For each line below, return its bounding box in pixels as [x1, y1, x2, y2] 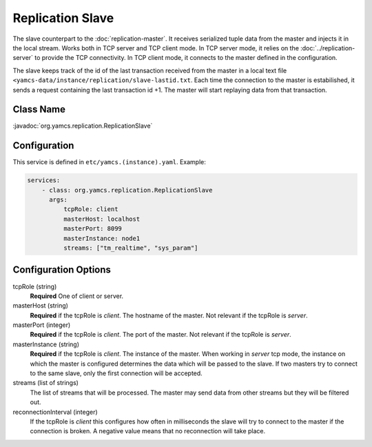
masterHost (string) [12, 301, 69, 310]
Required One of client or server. [30, 292, 124, 300]
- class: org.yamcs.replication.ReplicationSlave [41, 186, 213, 194]
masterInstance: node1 [63, 235, 141, 242]
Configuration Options [12, 264, 112, 276]
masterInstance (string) [12, 340, 79, 348]
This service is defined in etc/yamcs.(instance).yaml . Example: [12, 158, 207, 166]
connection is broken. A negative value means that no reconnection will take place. [30, 427, 266, 435]
